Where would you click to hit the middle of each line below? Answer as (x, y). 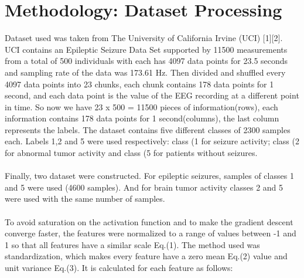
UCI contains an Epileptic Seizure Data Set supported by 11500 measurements (146, 49)
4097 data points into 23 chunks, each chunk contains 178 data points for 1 (139, 84)
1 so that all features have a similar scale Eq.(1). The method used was (132, 244)
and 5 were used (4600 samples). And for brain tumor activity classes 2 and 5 (144, 187)
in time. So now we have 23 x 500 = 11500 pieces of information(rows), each (141, 106)
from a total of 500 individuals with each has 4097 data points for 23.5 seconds (146, 61)
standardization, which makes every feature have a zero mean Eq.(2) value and (146, 256)
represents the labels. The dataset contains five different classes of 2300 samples (148, 129)
